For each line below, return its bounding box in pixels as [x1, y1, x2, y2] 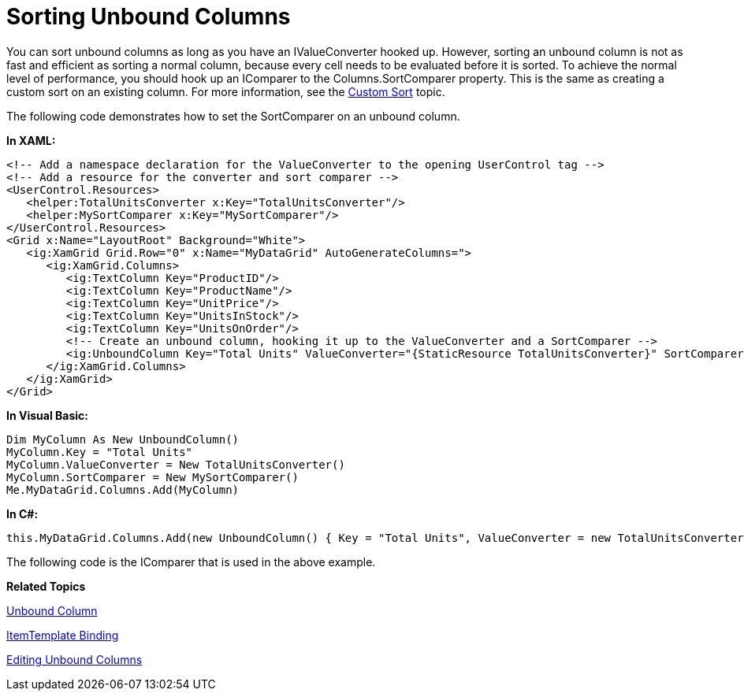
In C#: [6, 506, 39, 521]
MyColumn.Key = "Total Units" [6, 445, 193, 458]
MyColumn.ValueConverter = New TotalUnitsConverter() [6, 458, 345, 471]
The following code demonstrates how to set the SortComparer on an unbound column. [6, 109, 460, 123]
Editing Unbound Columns [6, 652, 143, 666]
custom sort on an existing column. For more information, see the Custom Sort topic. [6, 84, 445, 98]
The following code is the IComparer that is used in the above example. [6, 554, 376, 569]
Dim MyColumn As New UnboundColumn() [6, 432, 240, 446]
